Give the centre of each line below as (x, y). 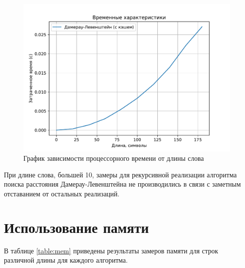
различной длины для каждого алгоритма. (66, 260)
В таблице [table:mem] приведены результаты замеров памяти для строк (111, 250)
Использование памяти (76, 227)
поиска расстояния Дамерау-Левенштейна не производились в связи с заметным (122, 184)
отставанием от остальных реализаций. (62, 194)
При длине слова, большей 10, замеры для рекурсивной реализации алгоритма (120, 174)
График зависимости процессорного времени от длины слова (114, 158)
